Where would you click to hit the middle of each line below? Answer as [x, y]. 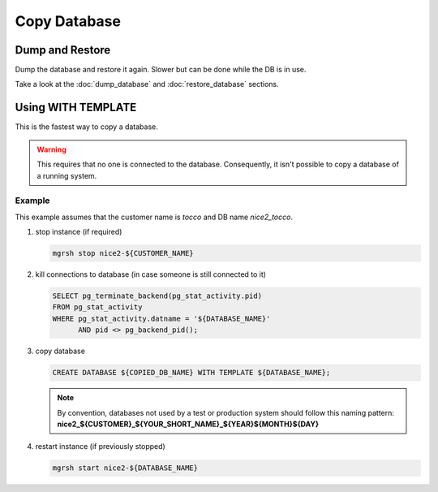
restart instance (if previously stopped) [100, 447]
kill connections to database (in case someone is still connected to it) [151, 274]
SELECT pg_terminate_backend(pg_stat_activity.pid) [157, 296]
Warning [52, 149]
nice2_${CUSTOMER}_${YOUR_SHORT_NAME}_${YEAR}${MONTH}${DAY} [188, 424]
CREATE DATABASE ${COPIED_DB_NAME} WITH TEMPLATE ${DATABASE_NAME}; [191, 373]
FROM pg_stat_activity [97, 307]
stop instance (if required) [79, 232]
